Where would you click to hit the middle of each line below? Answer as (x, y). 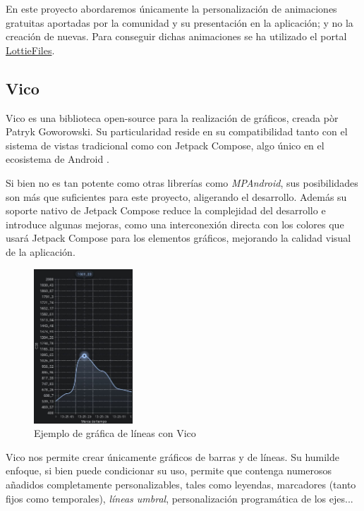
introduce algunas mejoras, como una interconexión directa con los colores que (175, 224)
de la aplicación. (41, 251)
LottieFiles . (30, 50)
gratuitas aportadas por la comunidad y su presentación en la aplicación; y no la (180, 22)
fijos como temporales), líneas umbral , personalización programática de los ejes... (180, 498)
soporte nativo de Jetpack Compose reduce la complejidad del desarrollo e (166, 210)
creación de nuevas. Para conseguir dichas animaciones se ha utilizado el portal (176, 36)
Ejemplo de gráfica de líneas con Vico (115, 433)
